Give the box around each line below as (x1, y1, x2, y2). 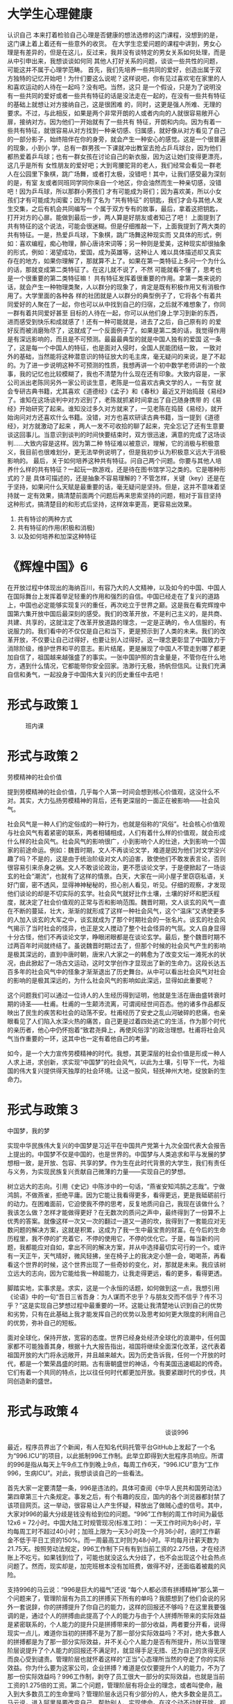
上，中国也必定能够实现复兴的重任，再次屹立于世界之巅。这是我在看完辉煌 (7, 601, 220, 609)
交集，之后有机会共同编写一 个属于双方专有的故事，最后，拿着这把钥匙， (12, 204, 222, 213)
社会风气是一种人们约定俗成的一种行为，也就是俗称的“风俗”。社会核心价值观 (7, 820, 225, 828)
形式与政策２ (7, 749, 81, 764)
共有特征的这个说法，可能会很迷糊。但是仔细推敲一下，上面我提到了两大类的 (7, 222, 226, 230)
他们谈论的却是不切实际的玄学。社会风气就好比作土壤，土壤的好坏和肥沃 (7, 889, 214, 898)
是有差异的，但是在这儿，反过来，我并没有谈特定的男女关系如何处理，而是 (12, 48, 226, 56)
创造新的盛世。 (12, 1377, 56, 1385)
